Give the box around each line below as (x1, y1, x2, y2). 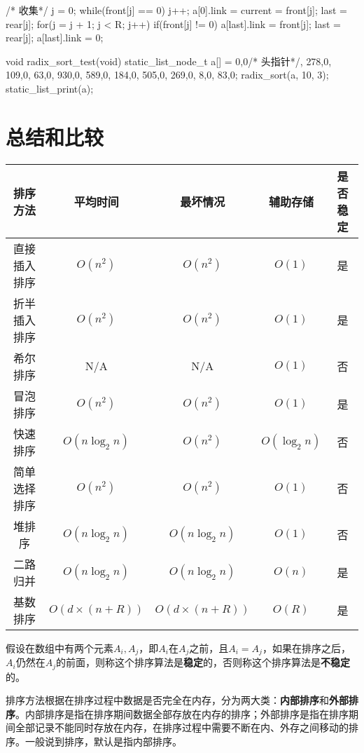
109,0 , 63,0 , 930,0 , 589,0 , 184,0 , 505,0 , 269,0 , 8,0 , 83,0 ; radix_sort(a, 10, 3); (6, 67, 329, 82)
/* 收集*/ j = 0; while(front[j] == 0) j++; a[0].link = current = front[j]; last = (6, 3, 347, 17)
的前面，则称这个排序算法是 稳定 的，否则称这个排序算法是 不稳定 (56, 655, 350, 670)
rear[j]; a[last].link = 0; (6, 30, 104, 45)
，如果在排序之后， (262, 640, 351, 655)
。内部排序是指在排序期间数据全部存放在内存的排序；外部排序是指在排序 (15, 706, 349, 721)
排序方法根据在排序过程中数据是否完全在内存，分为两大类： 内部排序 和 (6, 693, 329, 707)
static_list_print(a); (6, 81, 94, 95)
